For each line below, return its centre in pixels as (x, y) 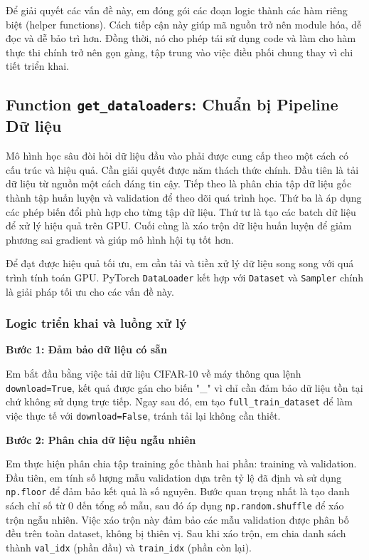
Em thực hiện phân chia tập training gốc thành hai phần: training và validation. (181, 463)
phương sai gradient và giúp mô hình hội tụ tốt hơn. (120, 239)
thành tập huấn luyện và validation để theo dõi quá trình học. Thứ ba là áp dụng (184, 197)
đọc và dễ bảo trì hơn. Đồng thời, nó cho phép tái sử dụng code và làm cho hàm (181, 38)
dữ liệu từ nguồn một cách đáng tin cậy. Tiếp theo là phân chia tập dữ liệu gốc (179, 183)
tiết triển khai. (38, 66)
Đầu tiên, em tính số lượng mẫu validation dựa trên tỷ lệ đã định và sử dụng (174, 477)
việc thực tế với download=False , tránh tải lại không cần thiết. (143, 415)
